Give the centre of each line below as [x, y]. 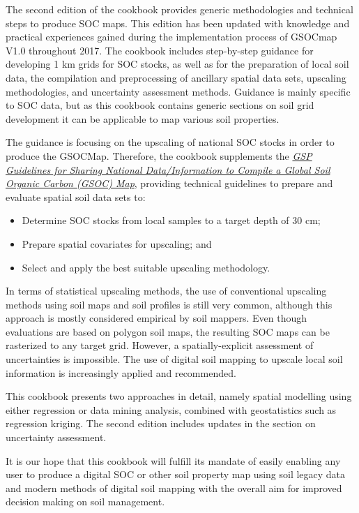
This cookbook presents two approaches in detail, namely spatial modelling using [179, 396]
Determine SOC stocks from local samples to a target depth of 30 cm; [171, 220]
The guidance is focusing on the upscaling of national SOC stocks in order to [170, 142]
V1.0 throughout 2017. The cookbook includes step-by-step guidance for [160, 50]
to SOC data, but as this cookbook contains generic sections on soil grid [160, 105]
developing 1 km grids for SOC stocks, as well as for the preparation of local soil [177, 64]
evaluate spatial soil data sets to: [76, 196]
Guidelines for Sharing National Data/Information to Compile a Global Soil [168, 169]
